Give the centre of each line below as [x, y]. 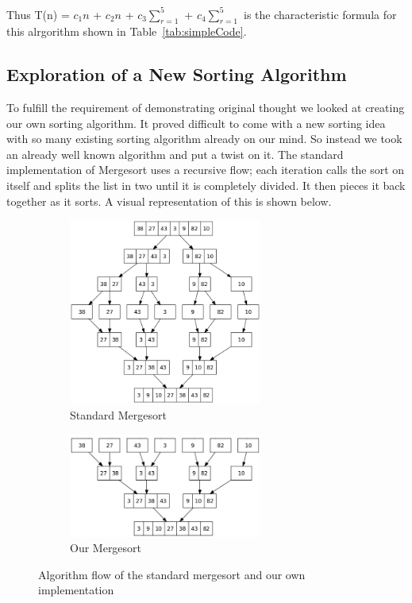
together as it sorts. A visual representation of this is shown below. [169, 201]
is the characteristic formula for [320, 14]
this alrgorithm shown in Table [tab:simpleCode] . [127, 31]
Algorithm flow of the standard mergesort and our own [172, 574]
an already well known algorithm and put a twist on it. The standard [175, 154]
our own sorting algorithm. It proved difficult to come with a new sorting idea [196, 123]
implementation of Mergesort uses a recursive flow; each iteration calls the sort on [206, 170]
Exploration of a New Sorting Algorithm [177, 74]
